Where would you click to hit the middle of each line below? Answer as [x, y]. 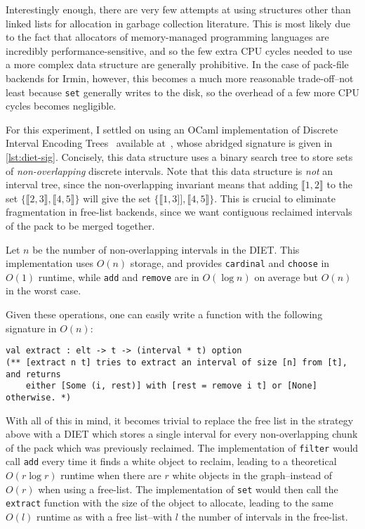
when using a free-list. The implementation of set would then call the [188, 489]
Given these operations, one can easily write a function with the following [164, 314]
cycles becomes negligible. [61, 106]
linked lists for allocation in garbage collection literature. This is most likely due [178, 23]
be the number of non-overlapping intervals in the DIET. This [166, 249]
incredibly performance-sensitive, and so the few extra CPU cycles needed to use [179, 50]
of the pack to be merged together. [80, 225]
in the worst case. [44, 290]
